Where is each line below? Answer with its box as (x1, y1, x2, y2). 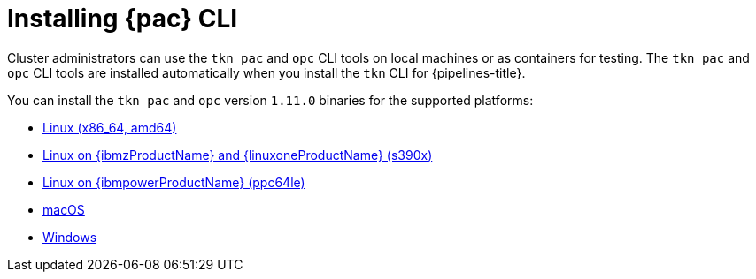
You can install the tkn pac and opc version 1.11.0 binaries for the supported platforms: (7, 92, 534, 108)
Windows (42, 229, 97, 245)
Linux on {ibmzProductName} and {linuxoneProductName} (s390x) (42, 147, 433, 162)
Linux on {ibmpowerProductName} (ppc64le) (42, 174, 305, 190)
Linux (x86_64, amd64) (42, 119, 177, 135)
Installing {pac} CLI (7, 4, 238, 34)
